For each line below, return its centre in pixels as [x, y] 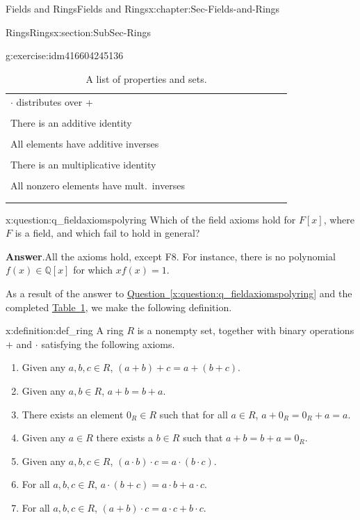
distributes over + [55, 101]
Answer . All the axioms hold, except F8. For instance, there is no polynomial [171, 256]
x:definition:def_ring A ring [65, 330]
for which [93, 270]
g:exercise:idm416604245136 [65, 55]
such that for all [194, 414]
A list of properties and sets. [146, 78]
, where [339, 219]
